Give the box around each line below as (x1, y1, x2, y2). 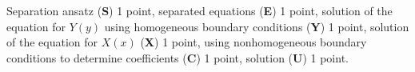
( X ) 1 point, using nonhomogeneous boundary (140, 34, 367, 50)
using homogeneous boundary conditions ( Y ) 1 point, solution (104, 18, 409, 34)
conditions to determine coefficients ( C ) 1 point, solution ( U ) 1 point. (6, 49, 349, 66)
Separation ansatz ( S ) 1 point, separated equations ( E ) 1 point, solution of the (6, 2, 393, 18)
